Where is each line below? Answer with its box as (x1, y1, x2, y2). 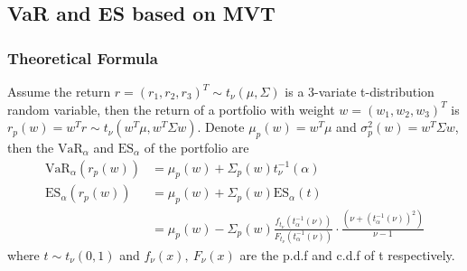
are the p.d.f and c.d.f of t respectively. (239, 245, 455, 264)
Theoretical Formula (7, 46, 158, 69)
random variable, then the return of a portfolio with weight (7, 99, 335, 118)
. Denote (197, 117, 245, 136)
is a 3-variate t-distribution (285, 82, 434, 100)
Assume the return (7, 82, 111, 100)
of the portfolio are (144, 137, 249, 156)
